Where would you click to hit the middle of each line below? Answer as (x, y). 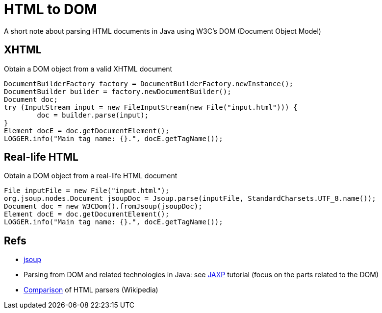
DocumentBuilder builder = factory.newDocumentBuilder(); (118, 91)
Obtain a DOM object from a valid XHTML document (88, 69)
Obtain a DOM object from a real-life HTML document (91, 176)
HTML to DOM (51, 9)
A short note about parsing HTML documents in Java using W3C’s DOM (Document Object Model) (163, 31)
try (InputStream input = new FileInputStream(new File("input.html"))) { (151, 107)
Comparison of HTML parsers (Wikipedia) (91, 290)
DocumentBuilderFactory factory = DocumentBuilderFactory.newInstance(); (149, 84)
